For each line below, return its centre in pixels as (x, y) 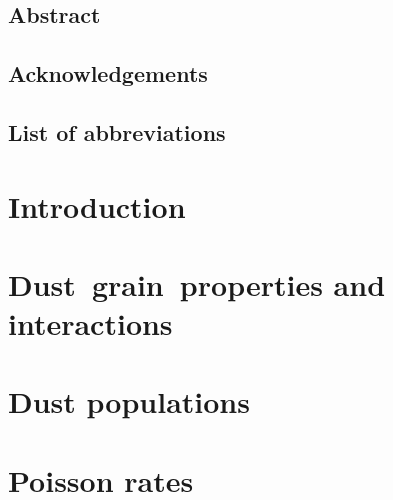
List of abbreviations (117, 131)
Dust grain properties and (197, 283)
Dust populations (129, 401)
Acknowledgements (108, 73)
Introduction (97, 205)
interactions (90, 323)
